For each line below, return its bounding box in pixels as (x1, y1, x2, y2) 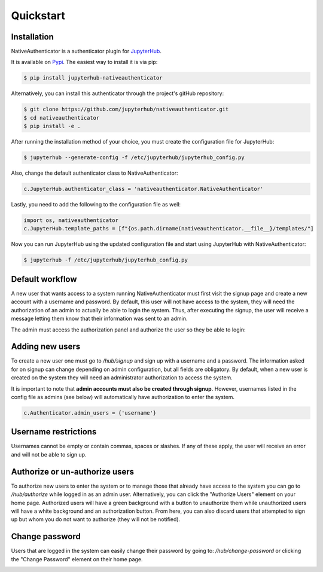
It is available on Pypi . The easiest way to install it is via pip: (11, 59, 158, 66)
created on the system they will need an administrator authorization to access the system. (11, 374, 233, 381)
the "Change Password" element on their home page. (11, 555, 143, 562)
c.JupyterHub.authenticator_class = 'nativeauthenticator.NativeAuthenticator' (23, 185, 264, 193)
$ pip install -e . (23, 123, 81, 130)
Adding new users (11, 342, 81, 352)
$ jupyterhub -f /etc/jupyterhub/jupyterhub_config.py (23, 257, 188, 263)
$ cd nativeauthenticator (23, 114, 100, 121)
